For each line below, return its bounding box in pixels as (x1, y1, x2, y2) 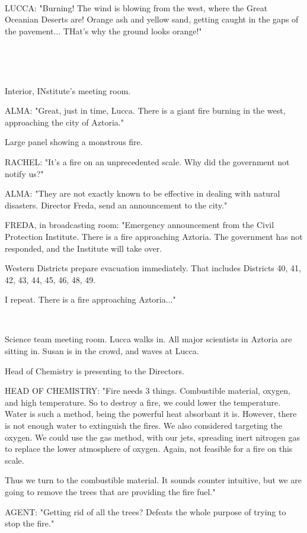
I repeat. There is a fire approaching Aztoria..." (5, 293, 176, 306)
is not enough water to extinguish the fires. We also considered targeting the (5, 419, 282, 432)
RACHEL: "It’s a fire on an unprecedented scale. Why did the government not (5, 155, 290, 168)
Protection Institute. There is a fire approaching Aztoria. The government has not (5, 230, 303, 242)
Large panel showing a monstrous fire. (5, 136, 143, 148)
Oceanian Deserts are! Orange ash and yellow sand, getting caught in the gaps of (5, 13, 299, 25)
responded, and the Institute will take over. (5, 242, 162, 254)
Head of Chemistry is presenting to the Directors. (5, 364, 184, 377)
